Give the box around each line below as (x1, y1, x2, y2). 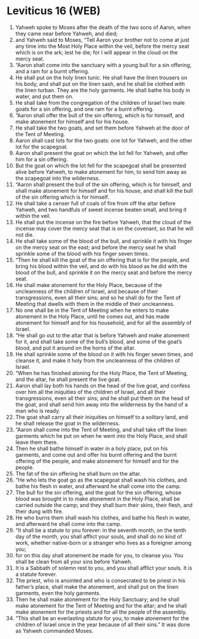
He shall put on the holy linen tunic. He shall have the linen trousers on (15, 74, 188, 81)
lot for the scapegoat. (15, 143, 69, 150)
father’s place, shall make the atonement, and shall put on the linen (15, 583, 179, 590)
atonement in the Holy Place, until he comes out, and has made (15, 312, 170, 320)
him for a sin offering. (15, 156, 68, 163)
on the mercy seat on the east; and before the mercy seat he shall (15, 244, 176, 251)
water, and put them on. (15, 93, 74, 100)
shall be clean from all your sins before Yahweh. (15, 558, 133, 565)
